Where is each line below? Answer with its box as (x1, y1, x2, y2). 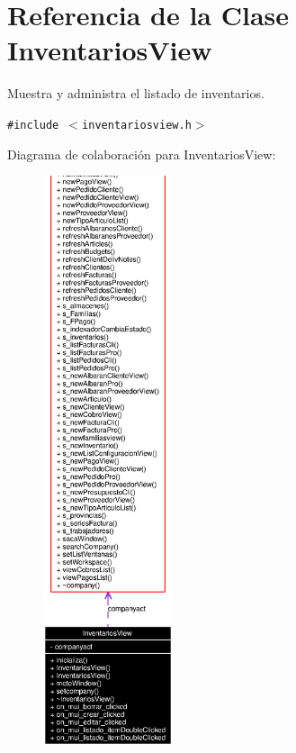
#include (7, 118, 59, 132)
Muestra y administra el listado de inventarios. (7, 84, 265, 103)
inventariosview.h (82, 118, 192, 132)
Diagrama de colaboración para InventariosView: (7, 144, 276, 163)
